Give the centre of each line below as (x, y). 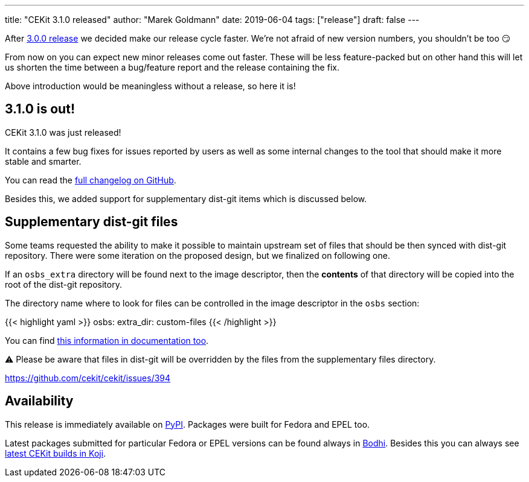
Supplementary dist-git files (91, 222)
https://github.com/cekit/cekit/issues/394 (88, 378)
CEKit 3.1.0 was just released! (63, 132)
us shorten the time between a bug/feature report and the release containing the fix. (172, 67)
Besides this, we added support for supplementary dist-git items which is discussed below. (186, 198)
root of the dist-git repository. (63, 284)
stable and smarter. (43, 161)
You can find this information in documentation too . (107, 340)
